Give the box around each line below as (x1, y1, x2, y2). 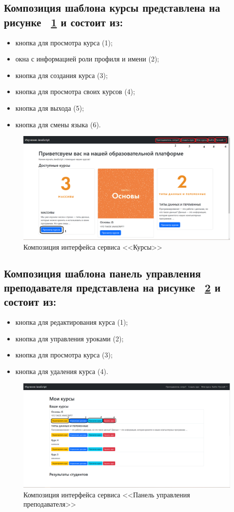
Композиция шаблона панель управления (4, 265, 201, 280)
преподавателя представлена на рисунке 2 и (4, 279, 221, 295)
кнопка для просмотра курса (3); (15, 350, 113, 360)
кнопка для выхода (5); (15, 102, 84, 113)
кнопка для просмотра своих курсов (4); (15, 86, 135, 97)
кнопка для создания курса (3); (15, 70, 108, 80)
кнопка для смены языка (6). (15, 119, 101, 129)
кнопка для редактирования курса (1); (15, 317, 128, 327)
